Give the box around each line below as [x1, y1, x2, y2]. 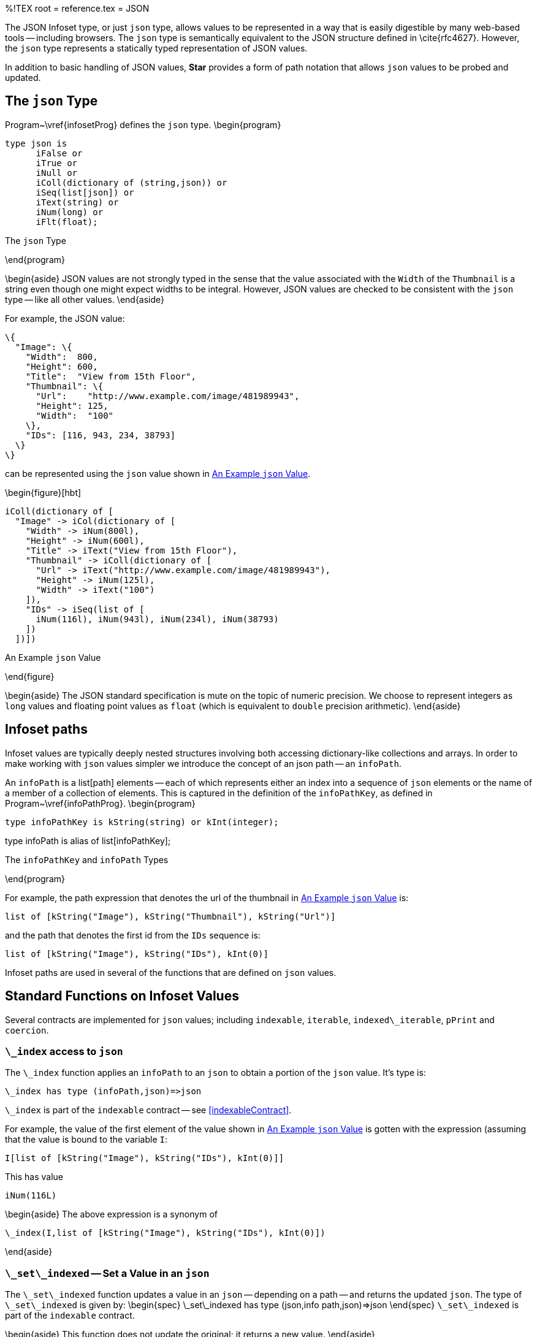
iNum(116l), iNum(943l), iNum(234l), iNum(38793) [36, 614, 279, 624]
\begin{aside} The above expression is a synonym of [5, 1209, 218, 1220]
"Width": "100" [36, 410, 114, 421]
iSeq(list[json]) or [36, 187, 134, 197]
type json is [5, 138, 67, 148]
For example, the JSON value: [5, 313, 125, 324]
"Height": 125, [36, 400, 109, 411]
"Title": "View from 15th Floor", [25, 371, 196, 381]
